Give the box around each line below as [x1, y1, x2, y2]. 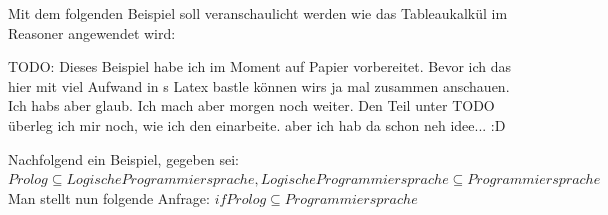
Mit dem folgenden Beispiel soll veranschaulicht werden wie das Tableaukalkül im [8, 3, 508, 23]
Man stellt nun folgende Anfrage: [8, 187, 210, 208]
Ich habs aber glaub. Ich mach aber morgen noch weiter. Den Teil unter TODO [8, 95, 495, 116]
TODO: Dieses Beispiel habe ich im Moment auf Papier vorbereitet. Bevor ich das [8, 56, 512, 77]
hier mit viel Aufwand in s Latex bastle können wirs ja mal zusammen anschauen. [8, 75, 510, 96]
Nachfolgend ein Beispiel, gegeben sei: [8, 148, 239, 169]
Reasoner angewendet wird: [8, 22, 176, 43]
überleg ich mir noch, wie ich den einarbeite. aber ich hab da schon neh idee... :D [8, 114, 506, 135]
